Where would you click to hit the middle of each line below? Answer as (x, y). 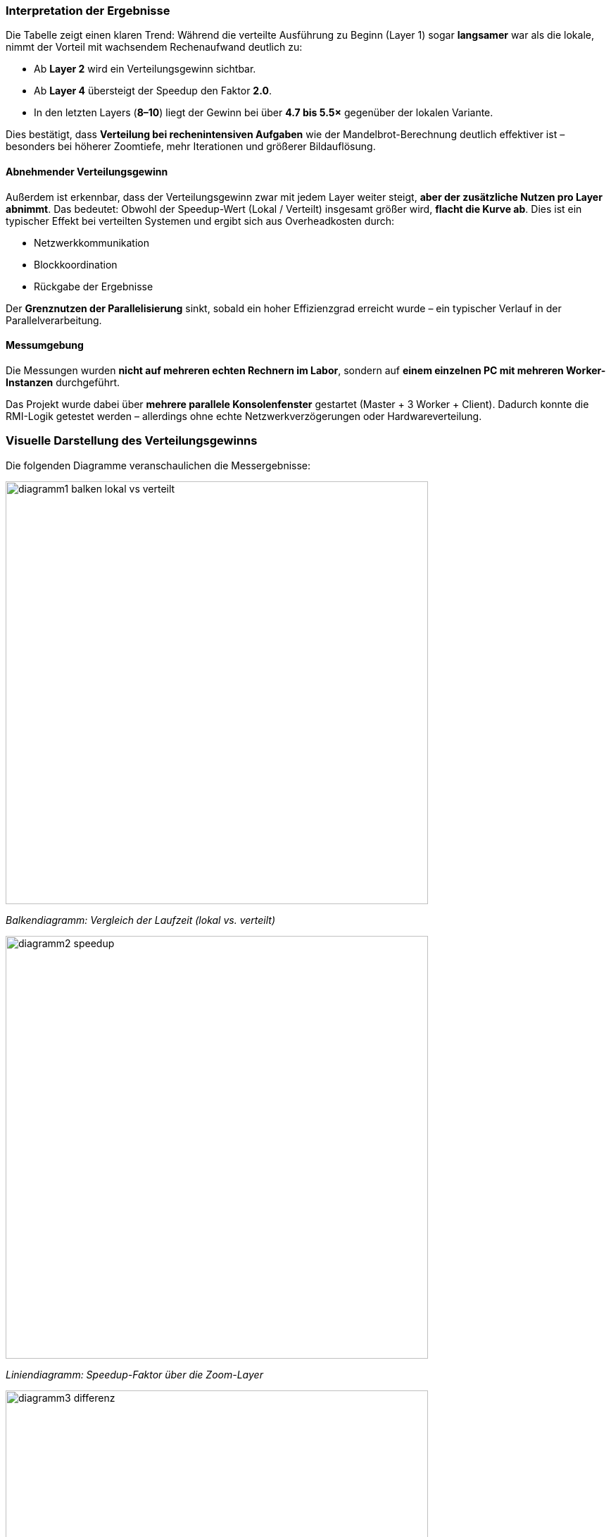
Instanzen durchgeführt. (63, 382)
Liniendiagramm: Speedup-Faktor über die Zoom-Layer (134, 1374)
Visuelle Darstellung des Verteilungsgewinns (132, 441)
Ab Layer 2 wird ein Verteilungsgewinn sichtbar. (145, 69)
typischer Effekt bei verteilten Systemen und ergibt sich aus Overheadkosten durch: (200, 221)
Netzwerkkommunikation (92, 242)
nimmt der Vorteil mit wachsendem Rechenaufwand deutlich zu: (154, 47)
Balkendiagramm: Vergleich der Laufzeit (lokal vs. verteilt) (141, 920)
